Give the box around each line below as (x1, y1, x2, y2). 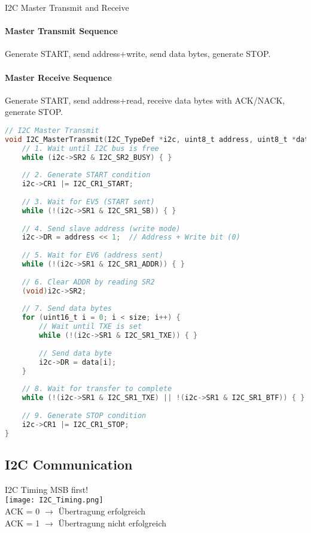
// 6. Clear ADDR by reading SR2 (22, 277, 155, 286)
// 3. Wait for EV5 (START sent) (22, 197, 155, 206)
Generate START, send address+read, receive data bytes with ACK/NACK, (5, 93, 285, 106)
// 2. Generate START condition (22, 171, 151, 180)
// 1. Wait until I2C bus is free (22, 144, 159, 153)
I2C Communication (5, 455, 133, 473)
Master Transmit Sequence (5, 25, 118, 37)
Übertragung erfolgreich (58, 505, 146, 517)
